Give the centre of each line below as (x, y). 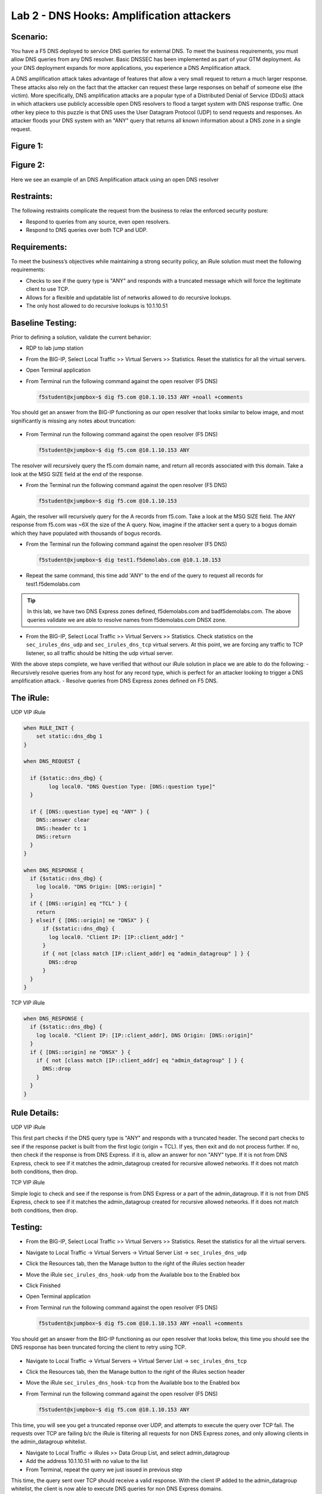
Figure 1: (27, 146)
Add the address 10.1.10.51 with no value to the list (87, 1461)
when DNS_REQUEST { (52, 761)
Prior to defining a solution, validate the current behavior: (81, 337)
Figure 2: (28, 165)
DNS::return (54, 837)
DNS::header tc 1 (61, 828)
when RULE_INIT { (49, 728)
